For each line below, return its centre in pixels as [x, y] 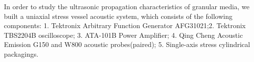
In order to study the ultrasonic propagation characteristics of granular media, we [127, 6]
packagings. [21, 54]
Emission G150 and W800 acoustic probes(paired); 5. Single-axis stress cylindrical [127, 44]
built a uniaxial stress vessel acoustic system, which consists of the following [118, 16]
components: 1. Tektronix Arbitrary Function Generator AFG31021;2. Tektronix [125, 25]
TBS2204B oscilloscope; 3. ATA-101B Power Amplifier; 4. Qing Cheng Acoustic [124, 35]
